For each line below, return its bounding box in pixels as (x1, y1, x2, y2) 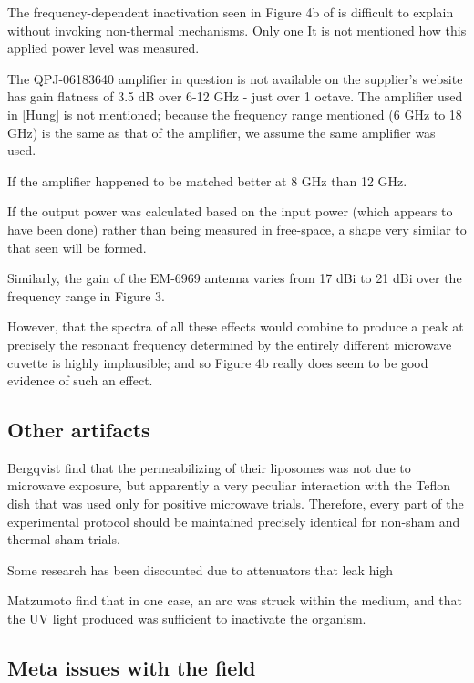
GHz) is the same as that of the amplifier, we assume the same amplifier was (7, 122, 436, 142)
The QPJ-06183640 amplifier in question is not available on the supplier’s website (7, 68, 463, 88)
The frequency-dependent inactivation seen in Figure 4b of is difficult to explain (7, 3, 454, 21)
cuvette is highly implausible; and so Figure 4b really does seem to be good (7, 352, 428, 372)
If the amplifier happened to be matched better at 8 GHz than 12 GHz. (7, 171, 407, 190)
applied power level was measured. (7, 38, 200, 58)
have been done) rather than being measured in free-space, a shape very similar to (7, 219, 467, 238)
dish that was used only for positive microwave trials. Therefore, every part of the (7, 494, 464, 513)
